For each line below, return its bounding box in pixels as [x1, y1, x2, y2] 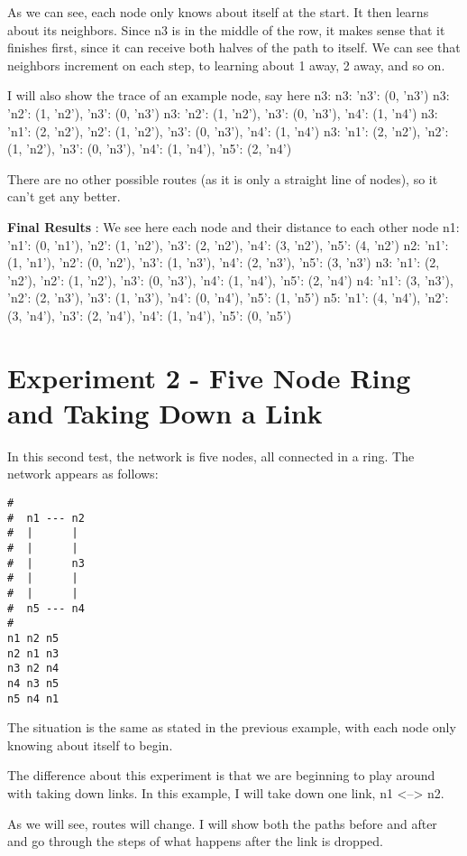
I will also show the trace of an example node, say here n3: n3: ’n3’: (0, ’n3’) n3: [7, 86, 450, 105]
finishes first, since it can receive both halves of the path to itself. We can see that [7, 38, 461, 57]
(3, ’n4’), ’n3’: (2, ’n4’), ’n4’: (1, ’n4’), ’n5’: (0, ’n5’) [7, 305, 292, 324]
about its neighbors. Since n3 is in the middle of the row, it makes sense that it [7, 20, 445, 39]
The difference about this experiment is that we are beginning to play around [7, 766, 435, 785]
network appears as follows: [7, 464, 159, 483]
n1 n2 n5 [7, 631, 60, 645]
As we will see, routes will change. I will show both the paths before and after [7, 814, 437, 833]
